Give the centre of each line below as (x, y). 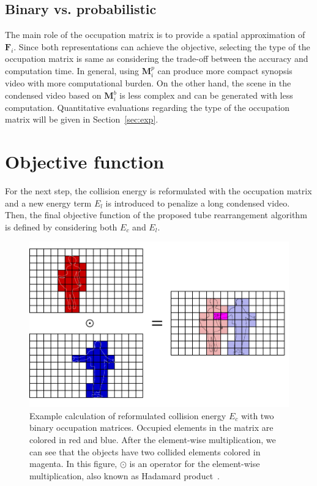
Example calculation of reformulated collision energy (128, 415)
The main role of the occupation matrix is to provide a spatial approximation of (155, 35)
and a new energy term (48, 203)
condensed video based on (53, 95)
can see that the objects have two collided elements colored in (145, 451)
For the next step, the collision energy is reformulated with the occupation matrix (158, 190)
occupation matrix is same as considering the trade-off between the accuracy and (157, 59)
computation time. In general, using (72, 70)
